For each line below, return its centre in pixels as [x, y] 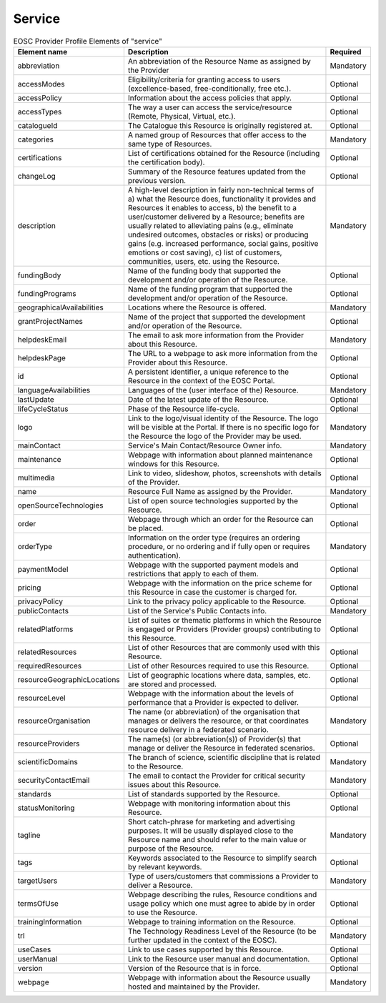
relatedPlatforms [45, 629]
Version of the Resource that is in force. [194, 968]
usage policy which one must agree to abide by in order [222, 903]
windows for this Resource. [173, 463]
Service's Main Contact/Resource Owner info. [205, 445]
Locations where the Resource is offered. [197, 307]
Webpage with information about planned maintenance [220, 455]
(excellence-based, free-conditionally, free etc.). [209, 88]
